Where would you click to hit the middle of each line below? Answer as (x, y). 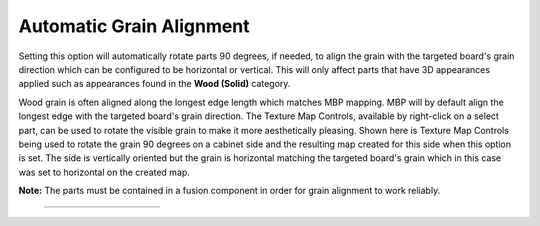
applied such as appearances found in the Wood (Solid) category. (154, 84)
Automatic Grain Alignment (134, 26)
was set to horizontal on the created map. (104, 172)
